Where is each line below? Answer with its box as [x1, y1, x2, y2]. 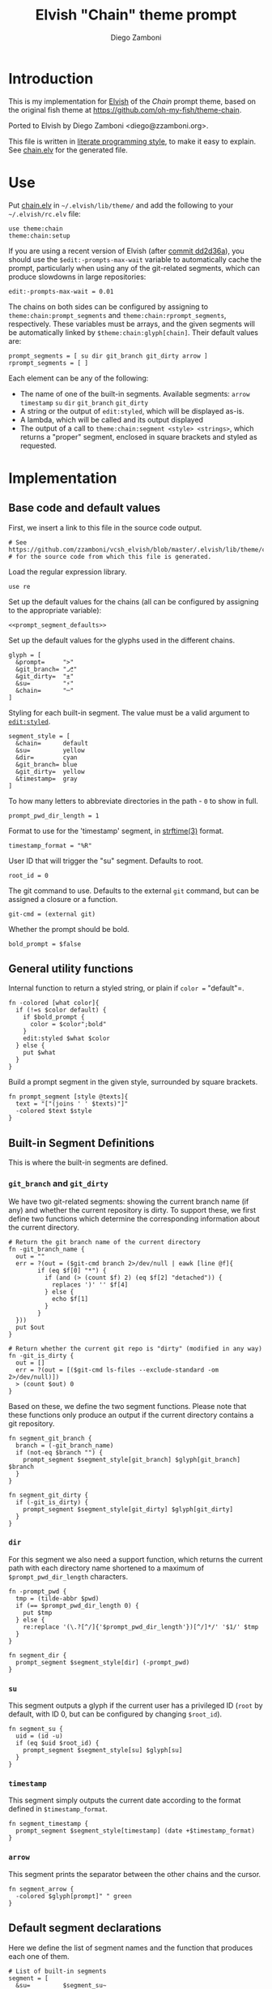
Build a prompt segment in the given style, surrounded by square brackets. [8, 1077, 258, 1087]
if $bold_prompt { [23, 1013, 85, 1021]
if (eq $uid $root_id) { [15, 1739, 100, 1747]
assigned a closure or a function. [8, 894, 118, 904]
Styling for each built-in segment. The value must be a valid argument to [8, 707, 250, 717]
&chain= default [15, 739, 89, 747]
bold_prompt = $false [8, 939, 82, 948]
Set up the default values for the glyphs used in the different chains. [8, 635, 236, 645]
